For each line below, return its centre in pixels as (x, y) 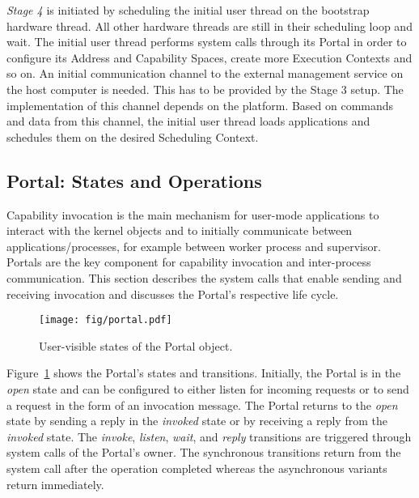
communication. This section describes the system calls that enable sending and (204, 277)
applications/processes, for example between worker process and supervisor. (194, 246)
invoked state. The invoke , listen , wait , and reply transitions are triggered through (209, 436)
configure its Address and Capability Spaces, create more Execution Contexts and (209, 57)
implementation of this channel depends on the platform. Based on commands (200, 105)
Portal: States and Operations (134, 180)
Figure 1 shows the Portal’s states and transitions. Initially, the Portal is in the (204, 373)
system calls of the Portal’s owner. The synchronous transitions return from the (204, 452)
